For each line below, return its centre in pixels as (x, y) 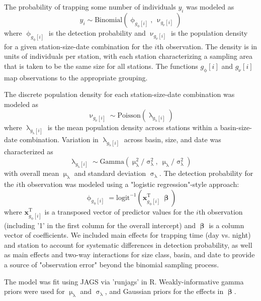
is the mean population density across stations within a (133, 127)
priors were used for (34, 291)
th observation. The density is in (207, 46)
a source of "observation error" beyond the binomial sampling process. (112, 264)
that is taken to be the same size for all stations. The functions (101, 66)
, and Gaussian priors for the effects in (164, 291)
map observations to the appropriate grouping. (76, 77)
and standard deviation (110, 173)
